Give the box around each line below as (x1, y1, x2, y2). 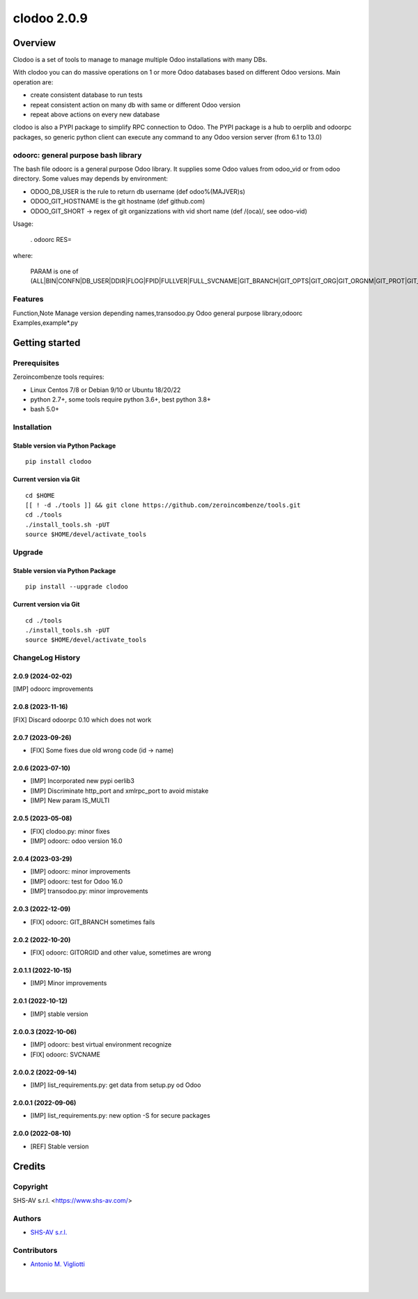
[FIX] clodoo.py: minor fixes (30, 827, 111, 835)
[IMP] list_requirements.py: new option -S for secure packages (30, 1111, 210, 1120)
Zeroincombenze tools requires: (13, 373, 104, 381)
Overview (13, 37, 56, 49)
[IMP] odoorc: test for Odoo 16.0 (30, 877, 123, 886)
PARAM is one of (30, 267, 79, 275)
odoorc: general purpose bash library (13, 150, 142, 160)
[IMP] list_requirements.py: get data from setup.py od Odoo (30, 1081, 201, 1089)
